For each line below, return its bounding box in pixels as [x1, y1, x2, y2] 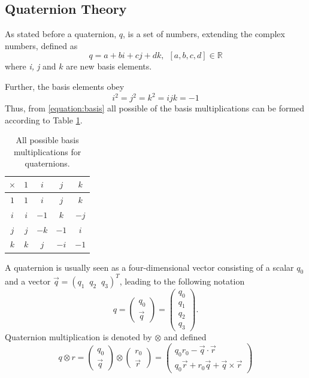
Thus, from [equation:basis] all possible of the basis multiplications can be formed [5, 102, 305, 114]
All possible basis [16, 134, 79, 146]
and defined [163, 331, 207, 343]
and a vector [5, 274, 51, 287]
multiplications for [14, 145, 81, 158]
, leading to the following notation [119, 274, 245, 287]
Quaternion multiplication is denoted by [5, 331, 152, 343]
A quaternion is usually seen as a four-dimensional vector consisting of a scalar [5, 261, 294, 273]
